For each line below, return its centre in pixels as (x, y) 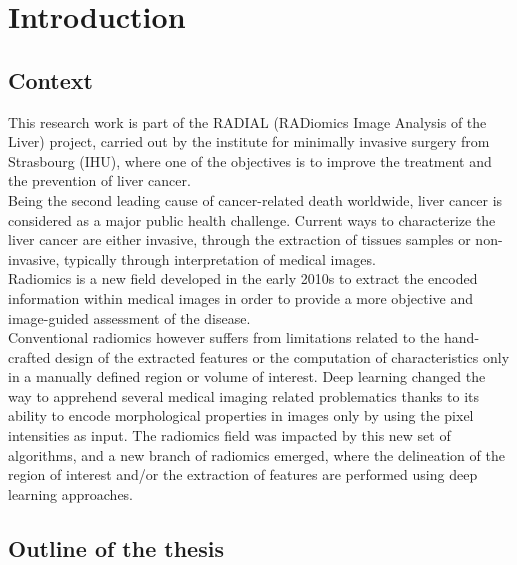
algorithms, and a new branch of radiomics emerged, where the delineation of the (256, 454)
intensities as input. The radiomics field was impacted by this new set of (229, 435)
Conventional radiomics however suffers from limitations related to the (224, 337)
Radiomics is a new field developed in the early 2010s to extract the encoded (243, 278)
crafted (29, 356)
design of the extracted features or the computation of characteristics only (282, 356)
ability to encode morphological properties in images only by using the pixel (241, 415)
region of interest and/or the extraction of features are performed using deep (243, 474)
